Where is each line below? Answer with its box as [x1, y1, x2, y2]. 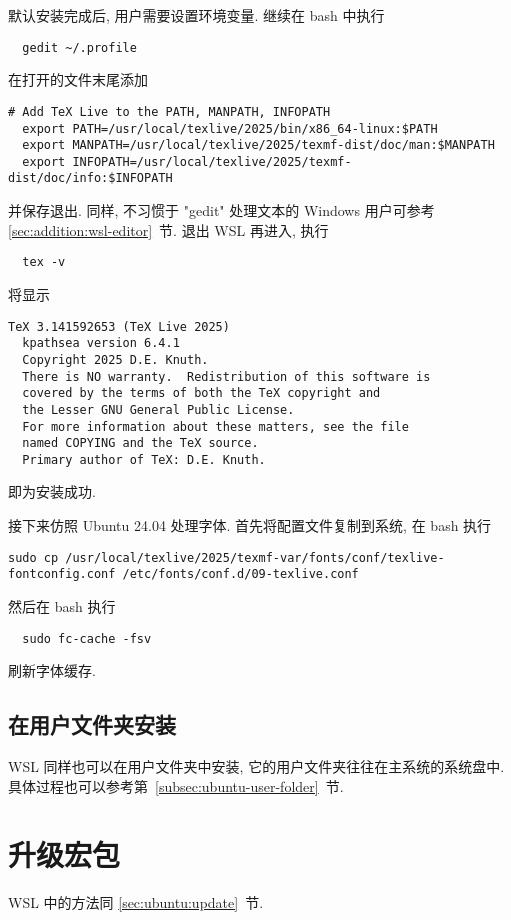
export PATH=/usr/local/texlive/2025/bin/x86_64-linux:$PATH [22, 121, 438, 136]
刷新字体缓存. [8, 660, 96, 681]
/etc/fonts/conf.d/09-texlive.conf [122, 567, 359, 582]
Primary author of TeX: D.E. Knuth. [22, 452, 266, 467]
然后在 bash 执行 [8, 595, 116, 616]
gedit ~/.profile [22, 40, 137, 55]
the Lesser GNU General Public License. [22, 402, 295, 417]
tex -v [22, 255, 66, 270]
